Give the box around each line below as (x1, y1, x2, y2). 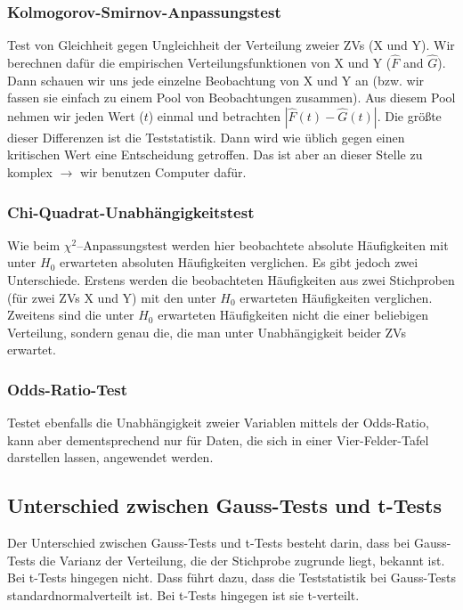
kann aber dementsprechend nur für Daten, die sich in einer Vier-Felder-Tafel (7, 430, 429, 449)
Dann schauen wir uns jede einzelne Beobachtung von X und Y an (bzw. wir (7, 70, 425, 89)
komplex (7, 163, 53, 181)
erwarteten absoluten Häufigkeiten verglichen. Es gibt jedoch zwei (59, 253, 418, 272)
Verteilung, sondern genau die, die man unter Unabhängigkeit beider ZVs (7, 322, 406, 341)
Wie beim (7, 235, 61, 254)
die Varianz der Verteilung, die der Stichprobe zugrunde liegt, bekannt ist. (39, 550, 445, 569)
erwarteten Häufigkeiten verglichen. (240, 288, 433, 306)
